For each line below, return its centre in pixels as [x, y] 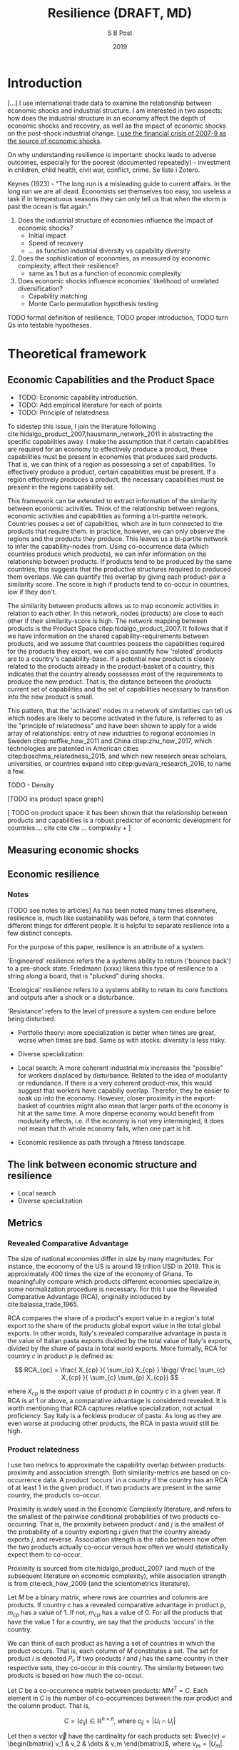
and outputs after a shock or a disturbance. [71, 997]
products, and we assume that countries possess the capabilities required [116, 643]
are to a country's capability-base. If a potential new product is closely [111, 659]
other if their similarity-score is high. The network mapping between [108, 621]
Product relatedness [44, 1449]
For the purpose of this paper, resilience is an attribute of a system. [106, 946]
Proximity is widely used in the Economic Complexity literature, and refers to [119, 1509]
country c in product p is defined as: [61, 1356]
